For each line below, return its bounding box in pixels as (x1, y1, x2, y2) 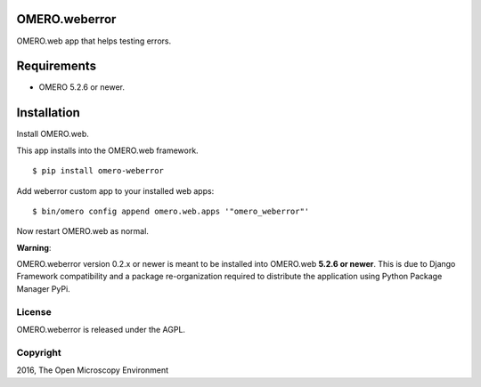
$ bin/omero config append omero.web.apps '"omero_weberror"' (32, 206, 310, 216)
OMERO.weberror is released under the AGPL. (16, 324, 186, 335)
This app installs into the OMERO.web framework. (16, 145, 200, 156)
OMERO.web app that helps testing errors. (16, 36, 172, 46)
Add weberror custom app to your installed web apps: (16, 185, 215, 196)
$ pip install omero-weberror (32, 165, 165, 176)
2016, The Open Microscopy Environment (16, 365, 169, 375)
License (16, 305, 53, 318)
